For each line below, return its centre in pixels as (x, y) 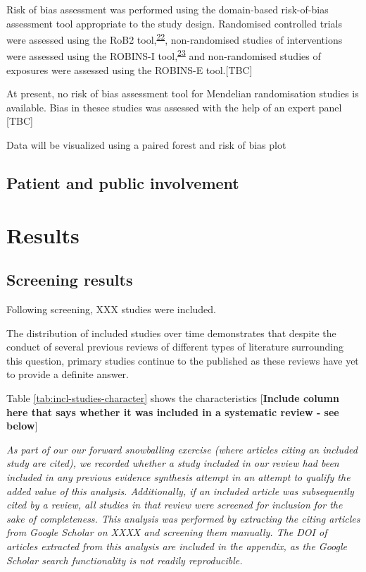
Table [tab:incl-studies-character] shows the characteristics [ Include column (173, 397)
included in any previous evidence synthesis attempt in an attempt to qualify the (178, 476)
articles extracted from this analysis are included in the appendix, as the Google (177, 546)
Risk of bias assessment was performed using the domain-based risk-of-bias (168, 9)
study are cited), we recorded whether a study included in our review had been (173, 463)
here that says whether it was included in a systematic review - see (173, 412)
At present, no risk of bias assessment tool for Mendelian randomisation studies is (183, 93)
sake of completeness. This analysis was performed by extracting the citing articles (183, 518)
